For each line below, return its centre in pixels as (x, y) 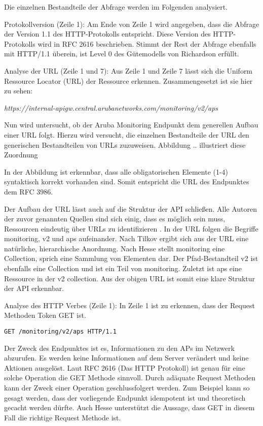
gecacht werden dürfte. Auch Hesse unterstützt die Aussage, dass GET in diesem (129, 407)
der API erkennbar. (34, 288)
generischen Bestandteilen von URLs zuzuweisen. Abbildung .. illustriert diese (125, 144)
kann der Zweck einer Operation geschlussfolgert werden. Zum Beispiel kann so (127, 388)
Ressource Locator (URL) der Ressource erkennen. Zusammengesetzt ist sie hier (128, 80)
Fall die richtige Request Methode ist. (63, 417)
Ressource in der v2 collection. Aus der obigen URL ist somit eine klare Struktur (130, 278)
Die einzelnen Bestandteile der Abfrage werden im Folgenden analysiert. (116, 7)
